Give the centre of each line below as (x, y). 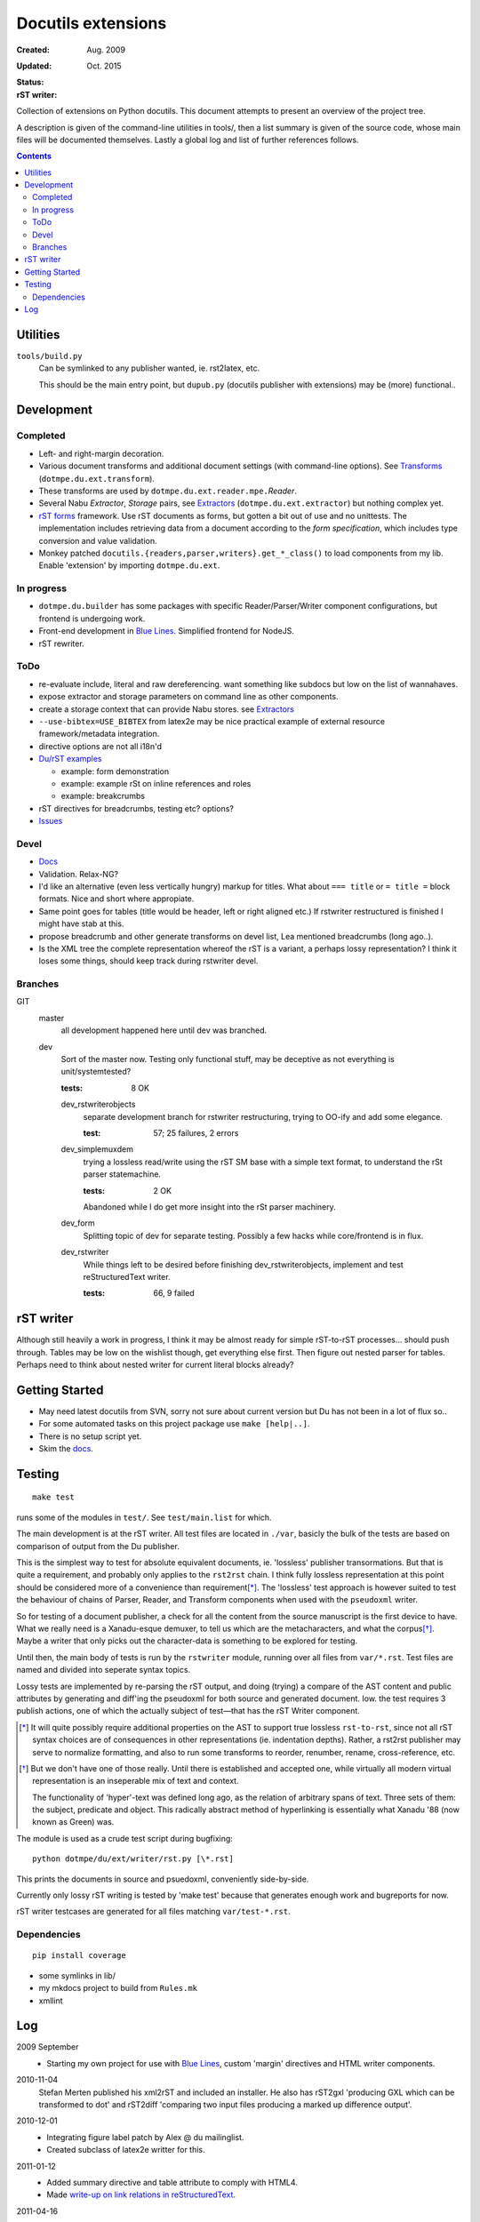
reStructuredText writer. (127, 1276)
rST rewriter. (61, 643)
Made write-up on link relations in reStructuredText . (141, 2194)
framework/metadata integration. (99, 734)
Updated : (34, 66)
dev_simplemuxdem (97, 1149)
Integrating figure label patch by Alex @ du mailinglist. (145, 2137)
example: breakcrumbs (103, 796)
